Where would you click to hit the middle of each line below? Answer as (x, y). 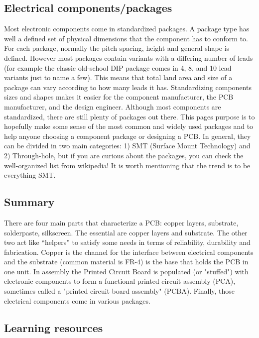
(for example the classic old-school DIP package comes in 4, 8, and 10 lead (118, 67)
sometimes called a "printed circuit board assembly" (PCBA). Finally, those (120, 291)
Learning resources (54, 327)
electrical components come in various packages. (77, 300)
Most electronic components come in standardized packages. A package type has (127, 29)
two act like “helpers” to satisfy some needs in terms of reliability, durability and (127, 242)
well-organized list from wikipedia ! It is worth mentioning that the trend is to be (127, 165)
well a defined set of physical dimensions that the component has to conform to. (126, 38)
